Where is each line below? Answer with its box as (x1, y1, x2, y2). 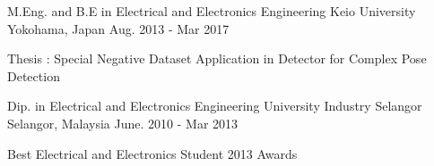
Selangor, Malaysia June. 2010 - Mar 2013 (7, 113, 239, 132)
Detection (7, 66, 60, 85)
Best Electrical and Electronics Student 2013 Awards (7, 144, 298, 162)
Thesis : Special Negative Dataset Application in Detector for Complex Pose (7, 49, 427, 68)
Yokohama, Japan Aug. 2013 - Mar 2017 (7, 19, 230, 37)
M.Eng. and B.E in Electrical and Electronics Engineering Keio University (7, 2, 416, 20)
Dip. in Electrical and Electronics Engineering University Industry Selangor (7, 96, 422, 115)
